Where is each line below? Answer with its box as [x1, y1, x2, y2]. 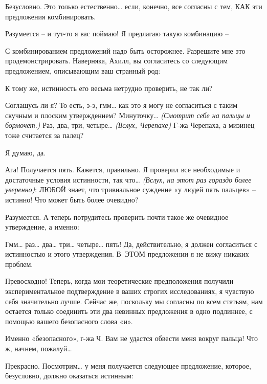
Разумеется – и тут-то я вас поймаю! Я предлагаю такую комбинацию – [5, 28, 229, 39]
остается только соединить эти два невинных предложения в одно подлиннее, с [5, 306, 253, 317]
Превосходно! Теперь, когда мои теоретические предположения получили [5, 276, 234, 286]
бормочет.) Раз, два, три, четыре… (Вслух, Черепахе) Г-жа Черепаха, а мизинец [5, 120, 255, 130]
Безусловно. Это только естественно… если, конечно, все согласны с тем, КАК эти [5, 1, 262, 11]
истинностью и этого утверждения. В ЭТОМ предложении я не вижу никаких [5, 249, 249, 259]
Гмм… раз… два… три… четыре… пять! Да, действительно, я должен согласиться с [5, 238, 258, 249]
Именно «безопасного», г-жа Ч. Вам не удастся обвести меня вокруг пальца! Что [5, 333, 258, 344]
